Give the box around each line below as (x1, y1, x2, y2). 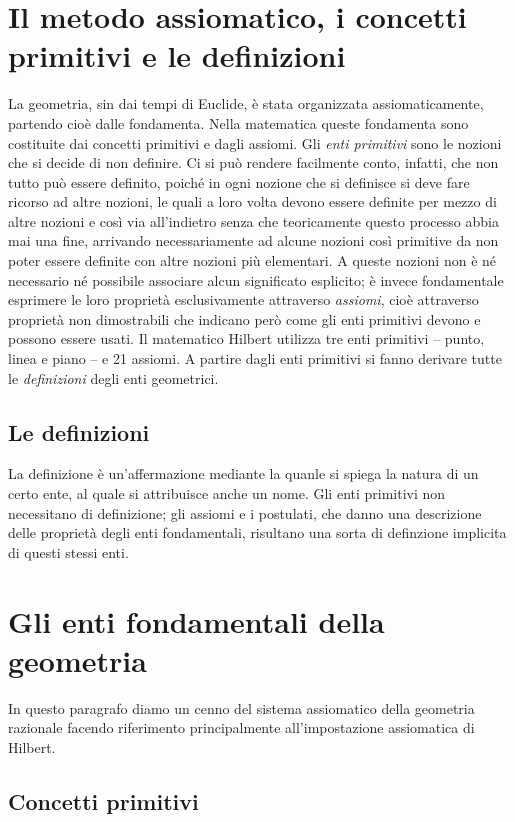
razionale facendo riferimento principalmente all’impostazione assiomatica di (8, 717, 475, 738)
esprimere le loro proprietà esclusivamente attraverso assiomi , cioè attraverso (8, 289, 479, 310)
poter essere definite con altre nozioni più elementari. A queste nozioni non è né (8, 250, 497, 271)
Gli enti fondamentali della (8, 600, 385, 641)
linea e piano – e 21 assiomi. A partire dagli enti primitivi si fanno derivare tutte (8, 348, 502, 369)
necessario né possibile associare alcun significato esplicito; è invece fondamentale (8, 269, 504, 290)
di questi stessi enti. (8, 541, 129, 562)
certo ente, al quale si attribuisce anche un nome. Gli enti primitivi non (8, 483, 446, 504)
